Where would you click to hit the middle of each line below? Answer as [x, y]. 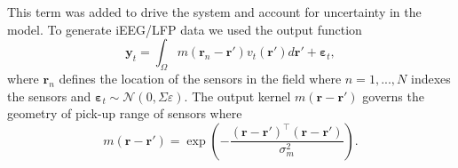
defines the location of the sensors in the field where [200, 78]
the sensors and [49, 96]
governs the [393, 96]
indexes [430, 78]
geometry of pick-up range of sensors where [125, 113]
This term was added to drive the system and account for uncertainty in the [214, 12]
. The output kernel [237, 96]
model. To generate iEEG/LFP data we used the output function [185, 29]
